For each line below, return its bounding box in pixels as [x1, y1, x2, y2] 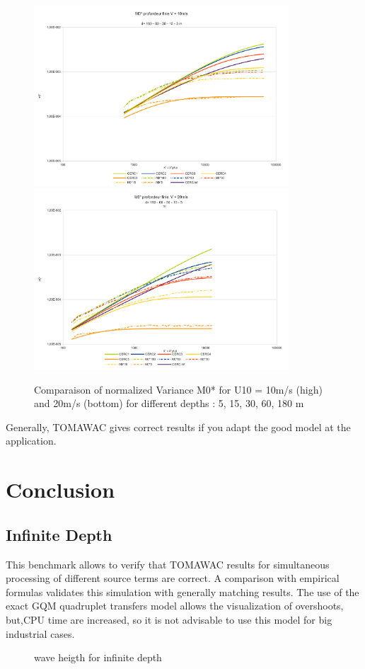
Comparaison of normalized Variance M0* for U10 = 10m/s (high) [34, 382, 323, 396]
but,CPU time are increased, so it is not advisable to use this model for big [6, 612, 332, 627]
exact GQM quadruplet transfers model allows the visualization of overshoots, [6, 598, 344, 613]
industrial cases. [6, 626, 75, 641]
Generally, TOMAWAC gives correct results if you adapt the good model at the [6, 419, 351, 434]
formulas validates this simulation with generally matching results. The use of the [6, 584, 359, 599]
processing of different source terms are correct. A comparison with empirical [6, 571, 340, 585]
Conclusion [6, 475, 115, 504]
